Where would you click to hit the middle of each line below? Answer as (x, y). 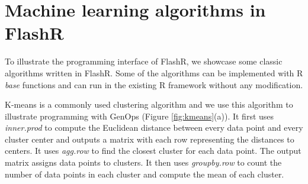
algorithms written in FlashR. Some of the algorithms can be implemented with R (154, 72)
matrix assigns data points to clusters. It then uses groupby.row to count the (143, 162)
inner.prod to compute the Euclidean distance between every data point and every (154, 127)
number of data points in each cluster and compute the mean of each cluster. (145, 174)
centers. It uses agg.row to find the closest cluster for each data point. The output (153, 151)
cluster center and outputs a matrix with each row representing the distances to (150, 139)
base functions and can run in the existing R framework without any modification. (154, 84)
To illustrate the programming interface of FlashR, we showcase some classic (144, 61)
